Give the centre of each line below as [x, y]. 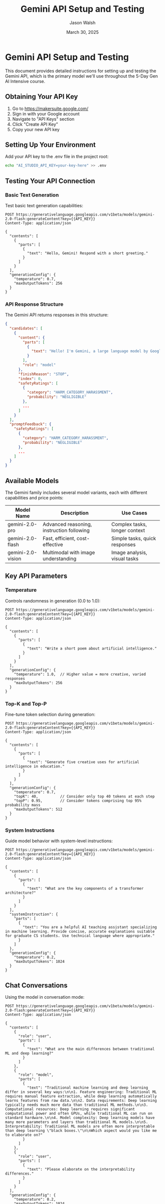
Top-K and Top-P [26, 704]
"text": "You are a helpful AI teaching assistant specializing [90, 927]
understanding [59, 558]
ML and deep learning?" [29, 1053]
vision [14, 558]
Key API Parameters [36, 576]
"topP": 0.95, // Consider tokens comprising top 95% [78, 801]
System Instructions [30, 830]
